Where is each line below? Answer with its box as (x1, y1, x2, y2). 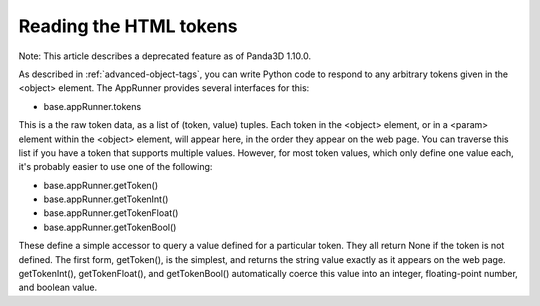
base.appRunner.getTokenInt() (43, 193, 169, 205)
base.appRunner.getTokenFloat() (43, 207, 179, 219)
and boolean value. (18, 281, 98, 294)
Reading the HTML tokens (18, 15, 239, 37)
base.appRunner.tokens (43, 100, 142, 112)
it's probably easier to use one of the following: (18, 161, 213, 173)
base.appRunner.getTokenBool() (43, 221, 177, 233)
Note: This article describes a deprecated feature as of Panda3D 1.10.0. (18, 50, 312, 62)
